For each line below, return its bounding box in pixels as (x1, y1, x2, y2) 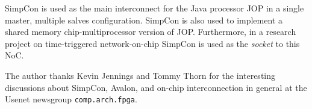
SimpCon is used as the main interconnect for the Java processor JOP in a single (5, 2, 304, 14)
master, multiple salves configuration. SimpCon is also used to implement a (5, 13, 282, 26)
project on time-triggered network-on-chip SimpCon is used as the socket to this (5, 37, 300, 49)
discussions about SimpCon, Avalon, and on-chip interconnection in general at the (5, 81, 307, 93)
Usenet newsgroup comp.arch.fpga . (5, 93, 137, 105)
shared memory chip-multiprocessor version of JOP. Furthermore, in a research (5, 25, 296, 38)
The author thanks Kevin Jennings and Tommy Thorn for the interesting (5, 69, 276, 81)
